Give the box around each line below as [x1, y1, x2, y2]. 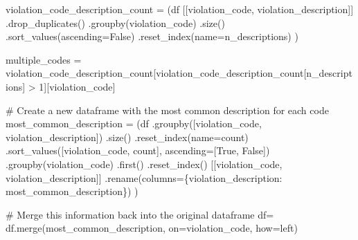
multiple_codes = [6, 52, 82, 66]
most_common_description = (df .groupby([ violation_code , [6, 116, 262, 131]
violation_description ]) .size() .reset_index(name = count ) [6, 129, 249, 144]
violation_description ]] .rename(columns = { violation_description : [6, 170, 283, 185]
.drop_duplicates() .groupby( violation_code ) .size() [6, 15, 225, 30]
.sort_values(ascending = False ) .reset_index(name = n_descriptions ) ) [6, 29, 298, 44]
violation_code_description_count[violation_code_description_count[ [6, 66, 307, 80]
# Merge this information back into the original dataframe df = [6, 207, 274, 221]
